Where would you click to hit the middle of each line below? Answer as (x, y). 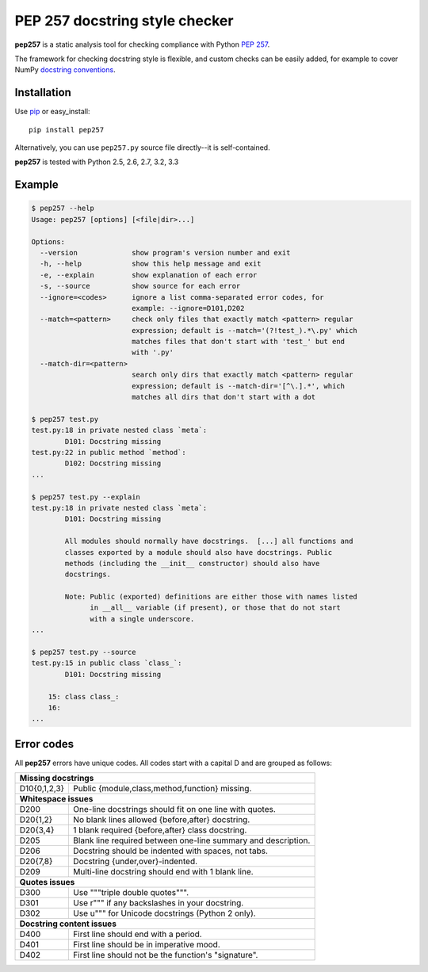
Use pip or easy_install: (52, 112)
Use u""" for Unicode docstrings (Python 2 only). (164, 913)
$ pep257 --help (63, 209)
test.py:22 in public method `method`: (109, 452)
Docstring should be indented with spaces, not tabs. (170, 851)
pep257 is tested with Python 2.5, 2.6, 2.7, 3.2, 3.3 (97, 162)
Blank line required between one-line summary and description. (191, 840)
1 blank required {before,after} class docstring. (160, 830)
